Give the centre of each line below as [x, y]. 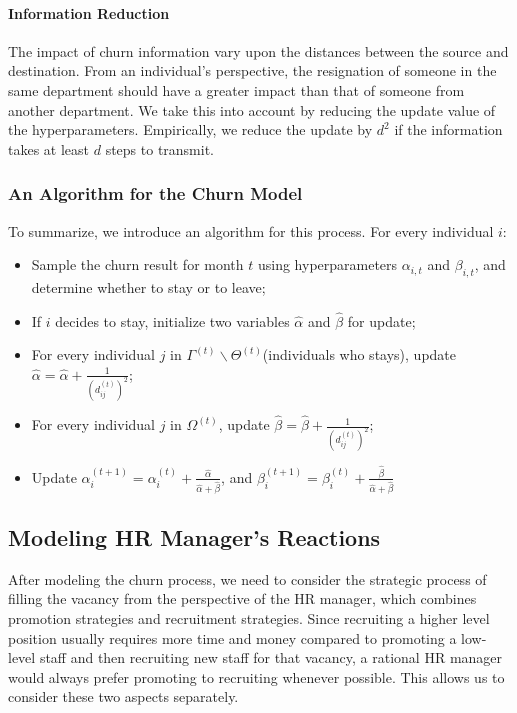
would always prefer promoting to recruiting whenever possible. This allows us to [256, 676]
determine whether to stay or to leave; [148, 286]
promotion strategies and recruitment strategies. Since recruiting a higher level [249, 618]
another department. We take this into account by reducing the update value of [252, 109]
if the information [448, 129]
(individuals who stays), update [359, 354]
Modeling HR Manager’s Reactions [194, 537]
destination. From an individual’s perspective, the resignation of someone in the [252, 70]
